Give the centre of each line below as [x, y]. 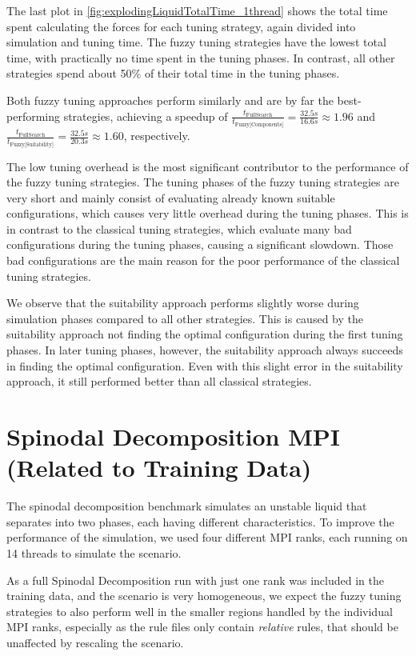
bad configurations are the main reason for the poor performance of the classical [203, 260]
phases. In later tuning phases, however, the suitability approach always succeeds [205, 350]
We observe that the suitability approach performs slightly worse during [183, 303]
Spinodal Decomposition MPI [173, 436]
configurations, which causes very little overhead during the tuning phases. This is [208, 213]
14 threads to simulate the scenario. [94, 552]
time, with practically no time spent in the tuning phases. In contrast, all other [201, 57]
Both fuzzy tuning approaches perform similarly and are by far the [170, 100]
